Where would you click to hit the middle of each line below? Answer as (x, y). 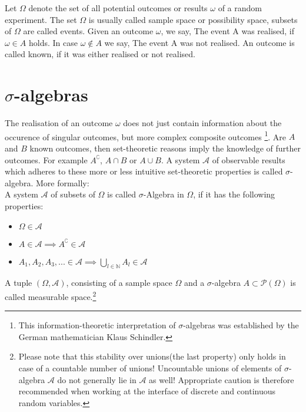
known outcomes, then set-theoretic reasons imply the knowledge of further (165, 148)
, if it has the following (234, 194)
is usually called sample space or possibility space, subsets (193, 19)
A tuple (19, 283)
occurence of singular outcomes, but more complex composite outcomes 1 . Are (145, 136)
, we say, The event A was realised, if (228, 31)
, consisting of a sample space (119, 283)
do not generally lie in (97, 379)
